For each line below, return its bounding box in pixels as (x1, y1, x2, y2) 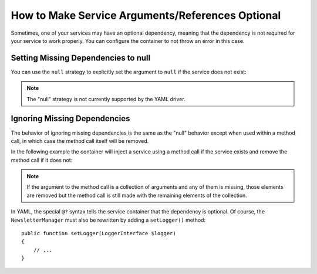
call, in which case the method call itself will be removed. (11, 137, 149, 144)
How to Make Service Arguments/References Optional (11, 9, 281, 22)
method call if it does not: (11, 156, 73, 163)
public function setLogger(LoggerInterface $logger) (21, 230, 176, 237)
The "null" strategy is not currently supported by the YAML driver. (26, 95, 186, 102)
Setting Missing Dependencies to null (11, 53, 151, 63)
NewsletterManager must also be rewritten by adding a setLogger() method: (11, 216, 205, 223)
